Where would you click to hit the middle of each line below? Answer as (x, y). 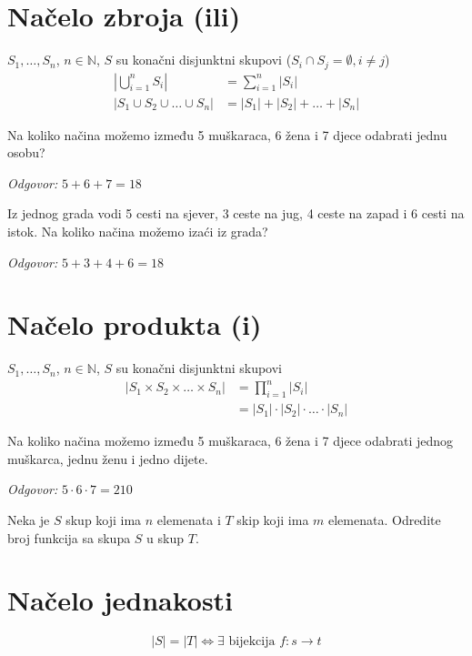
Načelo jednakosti (121, 600)
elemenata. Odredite (385, 520)
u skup (166, 537)
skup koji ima (104, 520)
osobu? (26, 152)
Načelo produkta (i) (135, 324)
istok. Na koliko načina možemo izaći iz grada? (138, 232)
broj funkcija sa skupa (69, 537)
